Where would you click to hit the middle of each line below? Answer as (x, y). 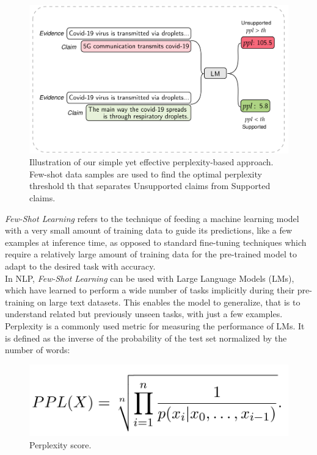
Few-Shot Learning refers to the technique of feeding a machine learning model (152, 218)
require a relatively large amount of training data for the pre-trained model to (151, 254)
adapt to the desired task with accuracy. (80, 266)
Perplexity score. (60, 444)
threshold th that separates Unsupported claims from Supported (150, 186)
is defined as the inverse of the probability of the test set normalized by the (146, 338)
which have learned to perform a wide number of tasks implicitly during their (150, 290)
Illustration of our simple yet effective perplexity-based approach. (151, 162)
